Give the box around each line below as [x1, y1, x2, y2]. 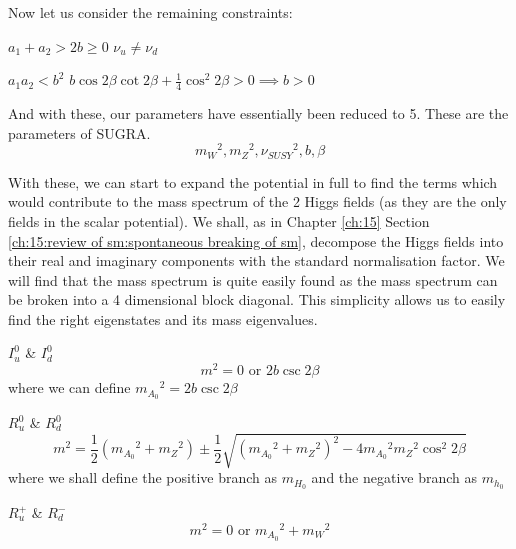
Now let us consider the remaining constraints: [8, 2, 293, 22]
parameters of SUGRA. [8, 122, 151, 143]
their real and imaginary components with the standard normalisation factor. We [8, 250, 505, 271]
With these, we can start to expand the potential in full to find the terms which [8, 171, 498, 192]
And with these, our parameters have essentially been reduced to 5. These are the [8, 103, 509, 124]
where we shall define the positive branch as [8, 467, 278, 488]
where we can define [8, 377, 131, 398]
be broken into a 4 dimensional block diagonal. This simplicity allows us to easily [8, 289, 506, 310]
